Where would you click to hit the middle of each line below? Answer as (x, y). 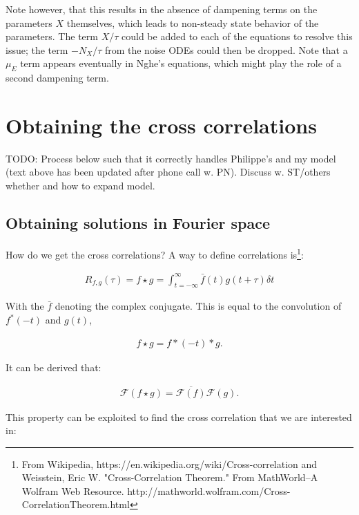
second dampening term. (57, 78)
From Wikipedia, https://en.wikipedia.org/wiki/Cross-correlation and (169, 463)
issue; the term (37, 49)
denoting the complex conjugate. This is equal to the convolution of (198, 306)
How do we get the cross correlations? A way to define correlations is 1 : (155, 253)
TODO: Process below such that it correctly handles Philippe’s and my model (171, 158)
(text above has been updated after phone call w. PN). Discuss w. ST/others (168, 172)
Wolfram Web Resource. (73, 490)
